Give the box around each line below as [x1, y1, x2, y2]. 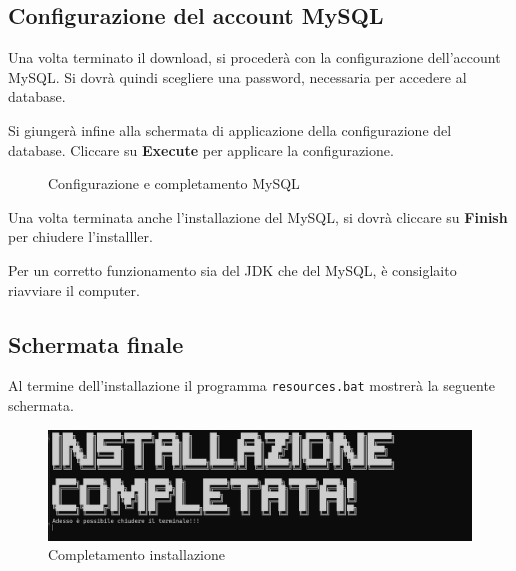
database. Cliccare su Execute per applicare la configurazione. [8, 139, 394, 160]
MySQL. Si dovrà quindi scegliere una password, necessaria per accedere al [8, 66, 467, 87]
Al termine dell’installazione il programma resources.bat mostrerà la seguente [8, 375, 496, 396]
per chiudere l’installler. [8, 226, 153, 247]
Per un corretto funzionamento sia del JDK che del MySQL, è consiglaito [8, 259, 457, 280]
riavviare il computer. [8, 279, 140, 300]
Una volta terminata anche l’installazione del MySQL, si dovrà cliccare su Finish [8, 206, 508, 227]
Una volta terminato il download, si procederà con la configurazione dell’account [8, 47, 501, 68]
